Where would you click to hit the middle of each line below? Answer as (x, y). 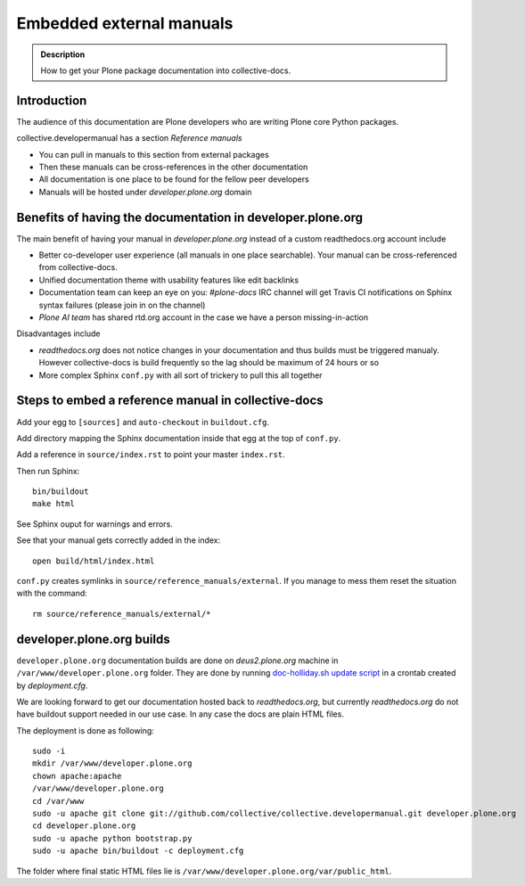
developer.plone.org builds (93, 639)
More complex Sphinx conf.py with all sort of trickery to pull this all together (180, 375)
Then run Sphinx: (48, 471)
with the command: (52, 594)
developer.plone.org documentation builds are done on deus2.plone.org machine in (177, 660)
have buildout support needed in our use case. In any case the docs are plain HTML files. (180, 714)
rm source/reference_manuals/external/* (122, 614)
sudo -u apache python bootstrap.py (112, 838)
